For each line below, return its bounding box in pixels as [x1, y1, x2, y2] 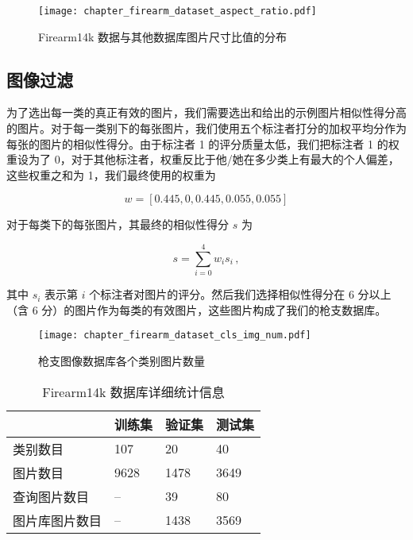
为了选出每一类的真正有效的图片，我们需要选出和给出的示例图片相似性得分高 [6, 104, 407, 121]
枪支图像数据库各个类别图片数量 [38, 352, 205, 368]
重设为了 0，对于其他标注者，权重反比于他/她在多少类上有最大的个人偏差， [6, 151, 399, 168]
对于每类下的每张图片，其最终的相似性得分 [6, 216, 229, 233]
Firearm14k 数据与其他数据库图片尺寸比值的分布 [38, 28, 287, 44]
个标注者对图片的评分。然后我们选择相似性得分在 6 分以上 [89, 286, 392, 303]
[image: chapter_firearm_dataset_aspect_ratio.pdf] [38, 6, 317, 17]
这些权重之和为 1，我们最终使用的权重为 [6, 166, 216, 183]
